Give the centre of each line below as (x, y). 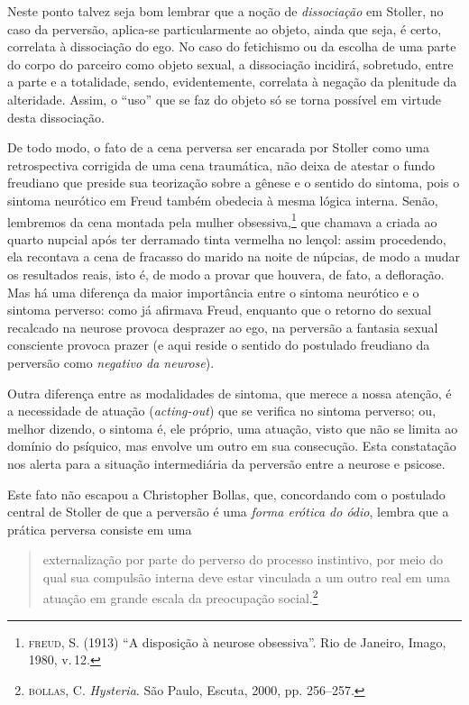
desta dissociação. (56, 117)
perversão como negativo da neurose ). (111, 362)
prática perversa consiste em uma (100, 529)
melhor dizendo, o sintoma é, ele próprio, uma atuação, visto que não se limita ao (233, 428)
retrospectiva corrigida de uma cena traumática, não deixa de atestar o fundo (221, 165)
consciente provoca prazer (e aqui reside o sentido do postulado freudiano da (219, 345)
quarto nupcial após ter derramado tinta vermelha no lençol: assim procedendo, (227, 238)
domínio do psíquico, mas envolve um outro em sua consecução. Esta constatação (232, 446)
